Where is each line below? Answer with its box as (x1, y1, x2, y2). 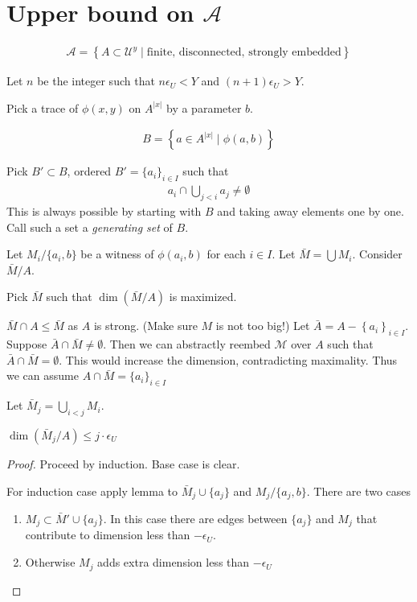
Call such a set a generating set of (6, 218, 173, 235)
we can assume (6, 367, 79, 384)
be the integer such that (37, 72, 155, 89)
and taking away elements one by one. (217, 203, 404, 219)
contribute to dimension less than (25, 526, 190, 543)
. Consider (352, 245, 403, 262)
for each (206, 245, 246, 262)
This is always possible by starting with (6, 203, 202, 219)
